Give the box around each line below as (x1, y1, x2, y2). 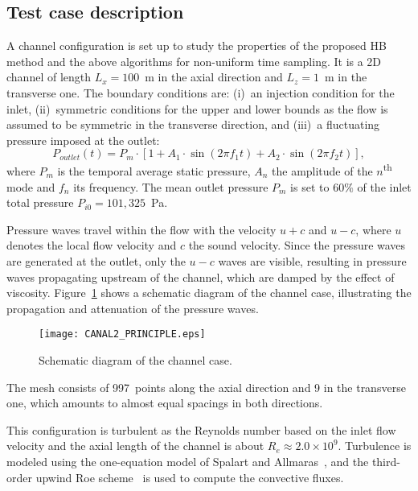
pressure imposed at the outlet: (6, 131, 160, 148)
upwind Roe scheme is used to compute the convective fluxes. (35, 468, 344, 485)
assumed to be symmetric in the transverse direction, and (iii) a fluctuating (6, 116, 380, 133)
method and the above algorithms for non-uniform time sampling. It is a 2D (6, 52, 382, 69)
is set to (290, 178, 330, 195)
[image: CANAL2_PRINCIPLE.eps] (39, 328, 206, 340)
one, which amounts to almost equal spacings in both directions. (6, 394, 323, 411)
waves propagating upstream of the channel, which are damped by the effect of (6, 268, 395, 285)
